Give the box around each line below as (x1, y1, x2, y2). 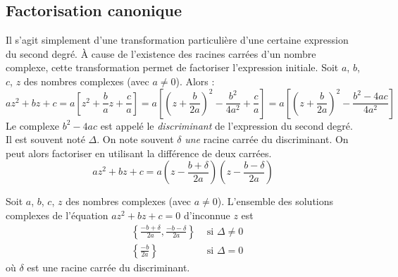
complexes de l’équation (6, 207, 108, 222)
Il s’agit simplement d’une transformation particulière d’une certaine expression (6, 32, 349, 47)
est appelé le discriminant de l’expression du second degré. (100, 118, 353, 133)
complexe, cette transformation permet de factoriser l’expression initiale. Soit (6, 60, 339, 75)
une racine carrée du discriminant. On (185, 132, 349, 147)
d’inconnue (183, 207, 230, 222)
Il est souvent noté (6, 132, 85, 147)
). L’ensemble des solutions (217, 194, 334, 209)
